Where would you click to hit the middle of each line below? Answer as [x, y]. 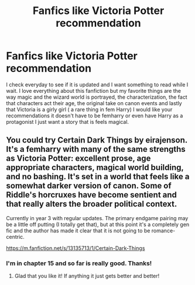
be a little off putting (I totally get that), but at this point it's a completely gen [98, 224]
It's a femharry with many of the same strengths [96, 149]
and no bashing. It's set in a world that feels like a [98, 177]
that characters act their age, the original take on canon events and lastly [94, 103]
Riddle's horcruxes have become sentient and [92, 195]
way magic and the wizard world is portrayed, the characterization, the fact [97, 97]
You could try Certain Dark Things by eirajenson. [97, 140]
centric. [15, 237]
